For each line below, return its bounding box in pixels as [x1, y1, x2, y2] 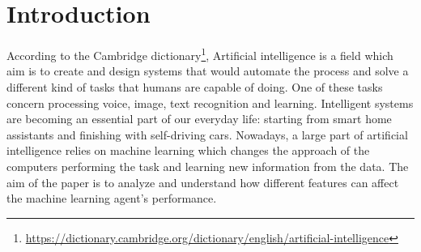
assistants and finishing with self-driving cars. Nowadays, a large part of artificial [6, 126, 408, 143]
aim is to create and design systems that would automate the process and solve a [6, 62, 409, 79]
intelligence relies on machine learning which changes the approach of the [6, 142, 370, 159]
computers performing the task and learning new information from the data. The [6, 157, 409, 174]
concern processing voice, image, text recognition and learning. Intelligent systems [6, 94, 414, 111]
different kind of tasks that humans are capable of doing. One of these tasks [6, 78, 383, 95]
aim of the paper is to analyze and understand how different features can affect [6, 173, 399, 190]
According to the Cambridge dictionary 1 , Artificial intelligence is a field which [6, 45, 393, 63]
